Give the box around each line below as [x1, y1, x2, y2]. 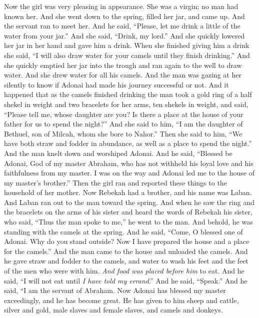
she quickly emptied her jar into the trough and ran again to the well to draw [4, 59, 242, 70]
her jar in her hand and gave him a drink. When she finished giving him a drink [4, 40, 249, 50]
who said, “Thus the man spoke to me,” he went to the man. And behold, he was [4, 216, 253, 227]
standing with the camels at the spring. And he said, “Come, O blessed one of [4, 226, 243, 236]
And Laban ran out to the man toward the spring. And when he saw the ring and [4, 196, 255, 207]
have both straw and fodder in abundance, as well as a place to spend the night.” [4, 138, 252, 148]
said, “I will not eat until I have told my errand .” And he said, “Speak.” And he [4, 275, 247, 285]
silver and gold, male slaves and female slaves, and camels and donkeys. [4, 304, 223, 315]
